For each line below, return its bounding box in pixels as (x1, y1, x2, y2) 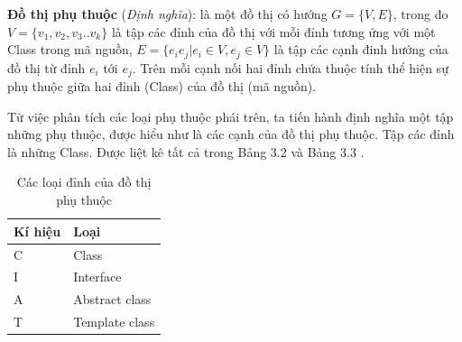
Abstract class (73, 290, 152, 309)
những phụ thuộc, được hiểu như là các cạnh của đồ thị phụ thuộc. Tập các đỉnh (7, 125, 455, 143)
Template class (73, 312, 155, 331)
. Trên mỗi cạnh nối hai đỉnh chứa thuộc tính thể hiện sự (132, 58, 448, 77)
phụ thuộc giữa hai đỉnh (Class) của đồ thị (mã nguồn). (7, 77, 317, 96)
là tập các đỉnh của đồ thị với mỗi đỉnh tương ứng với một (111, 22, 436, 41)
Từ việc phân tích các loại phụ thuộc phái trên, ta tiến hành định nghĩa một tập (7, 106, 454, 125)
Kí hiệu (14, 221, 61, 240)
